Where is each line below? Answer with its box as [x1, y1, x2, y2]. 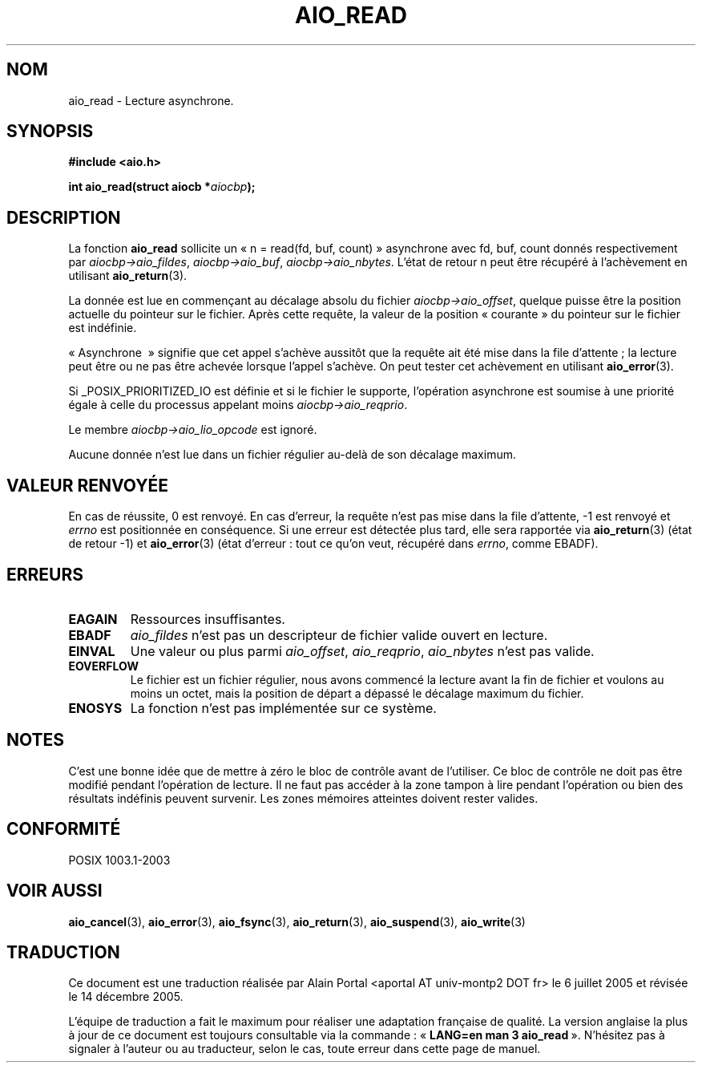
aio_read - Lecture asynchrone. [68, 93, 234, 107]
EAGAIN [68, 610, 118, 627]
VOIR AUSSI [6, 881, 103, 901]
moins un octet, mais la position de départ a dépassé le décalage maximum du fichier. [130, 686, 584, 700]
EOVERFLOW [68, 658, 139, 673]
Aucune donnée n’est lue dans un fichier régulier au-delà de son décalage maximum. [68, 447, 516, 462]
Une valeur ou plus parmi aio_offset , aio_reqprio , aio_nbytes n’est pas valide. [130, 642, 595, 659]
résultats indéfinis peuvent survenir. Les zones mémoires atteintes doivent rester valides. [68, 791, 539, 805]
